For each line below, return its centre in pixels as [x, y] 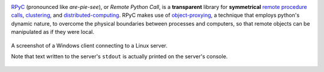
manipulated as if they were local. [52, 32]
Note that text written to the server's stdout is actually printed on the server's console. [119, 56]
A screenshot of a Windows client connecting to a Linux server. [89, 45]
